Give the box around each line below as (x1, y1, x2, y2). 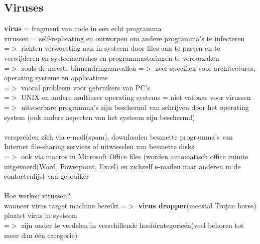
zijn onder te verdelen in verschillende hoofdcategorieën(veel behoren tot (21, 220, 244, 230)
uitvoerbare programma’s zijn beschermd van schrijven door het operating (21, 101, 249, 112)
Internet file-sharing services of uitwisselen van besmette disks (4, 141, 194, 152)
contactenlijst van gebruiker (4, 171, 89, 181)
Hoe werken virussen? (4, 190, 71, 201)
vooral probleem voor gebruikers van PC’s (21, 82, 151, 92)
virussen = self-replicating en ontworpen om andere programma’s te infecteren (4, 33, 245, 43)
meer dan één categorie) (4, 229, 78, 240)
